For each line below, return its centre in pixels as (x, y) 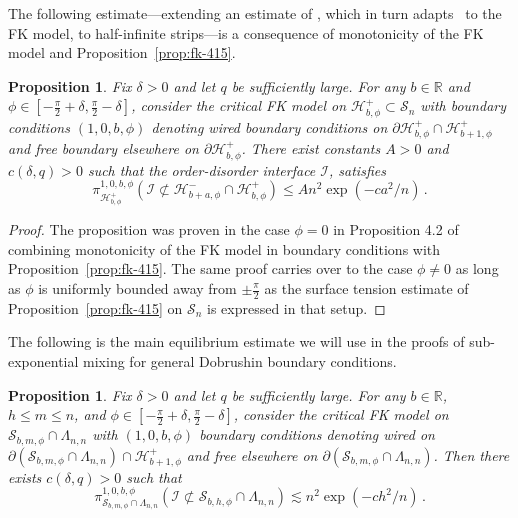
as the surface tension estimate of (366, 288)
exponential (43, 361)
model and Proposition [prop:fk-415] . (122, 52)
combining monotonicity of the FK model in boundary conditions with (224, 248)
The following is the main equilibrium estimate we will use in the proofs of (236, 341)
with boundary (463, 105)
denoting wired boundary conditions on (269, 126)
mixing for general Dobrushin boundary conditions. (240, 361)
